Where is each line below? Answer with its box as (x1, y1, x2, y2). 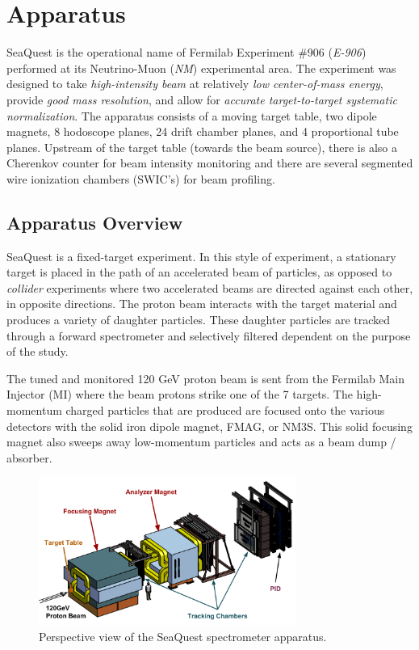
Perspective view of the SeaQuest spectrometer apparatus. (39, 627, 327, 644)
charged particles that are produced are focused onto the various (65, 402, 385, 419)
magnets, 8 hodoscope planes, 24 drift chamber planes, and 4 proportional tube (6, 123, 399, 140)
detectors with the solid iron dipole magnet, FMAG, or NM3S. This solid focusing (6, 417, 413, 434)
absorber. (6, 449, 52, 466)
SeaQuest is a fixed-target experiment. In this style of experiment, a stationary (6, 247, 396, 264)
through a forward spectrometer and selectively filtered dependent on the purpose (6, 327, 411, 344)
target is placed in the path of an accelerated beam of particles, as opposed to (6, 264, 392, 281)
